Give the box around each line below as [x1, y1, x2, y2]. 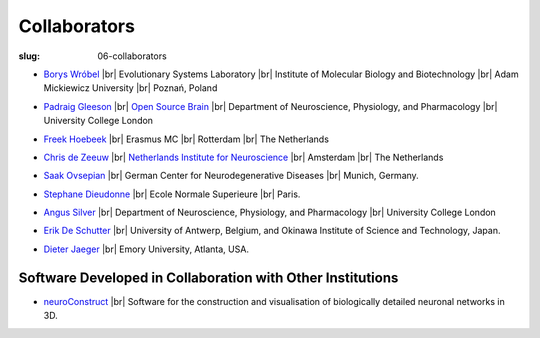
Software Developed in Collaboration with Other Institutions [18, 269, 399, 286]
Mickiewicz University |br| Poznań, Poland [43, 82, 218, 94]
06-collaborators [97, 50, 167, 62]
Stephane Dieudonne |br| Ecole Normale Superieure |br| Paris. [43, 188, 301, 200]
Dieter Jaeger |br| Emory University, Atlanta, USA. [43, 243, 250, 255]
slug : [18, 50, 40, 62]
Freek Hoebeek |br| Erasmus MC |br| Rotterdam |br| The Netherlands [43, 133, 330, 145]
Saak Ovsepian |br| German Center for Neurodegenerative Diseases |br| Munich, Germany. [43, 170, 419, 182]
